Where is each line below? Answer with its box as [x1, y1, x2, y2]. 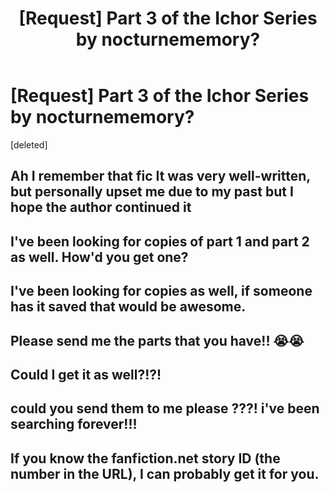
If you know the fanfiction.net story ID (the [10, 450, 281, 467]
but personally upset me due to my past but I [10, 183, 294, 201]
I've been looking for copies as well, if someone [10, 283, 313, 300]
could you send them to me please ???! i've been [10, 400, 320, 417]
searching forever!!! [10, 416, 138, 433]
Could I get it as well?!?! [10, 366, 162, 383]
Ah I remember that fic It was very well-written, [10, 168, 311, 185]
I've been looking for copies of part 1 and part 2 [10, 233, 310, 250]
